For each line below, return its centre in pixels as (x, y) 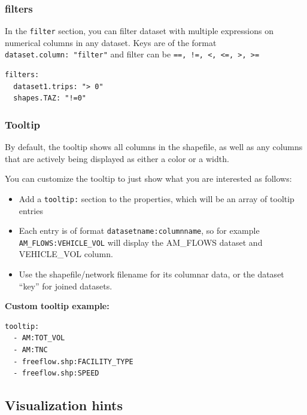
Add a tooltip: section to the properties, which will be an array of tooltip (156, 198)
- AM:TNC (31, 350)
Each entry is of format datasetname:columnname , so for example (139, 231)
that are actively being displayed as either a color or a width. (117, 158)
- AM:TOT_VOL (39, 338)
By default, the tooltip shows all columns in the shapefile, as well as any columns (154, 147)
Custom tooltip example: (57, 306)
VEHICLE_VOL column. (66, 254)
